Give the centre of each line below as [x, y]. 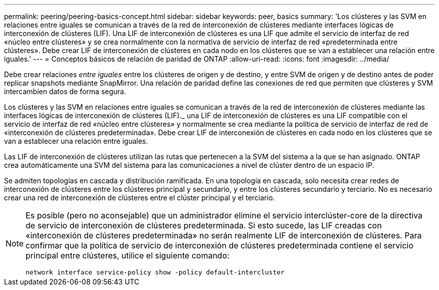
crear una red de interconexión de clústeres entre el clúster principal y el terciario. [140, 198]
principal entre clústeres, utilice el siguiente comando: [128, 255]
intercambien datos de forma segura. [65, 91]
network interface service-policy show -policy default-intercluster [155, 272]
